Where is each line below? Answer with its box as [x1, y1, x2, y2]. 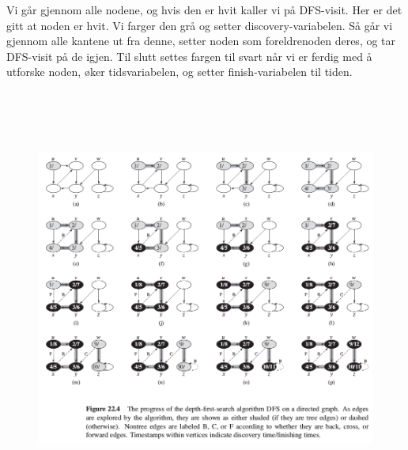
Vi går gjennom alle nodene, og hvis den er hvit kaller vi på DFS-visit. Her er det [6, 2, 402, 17]
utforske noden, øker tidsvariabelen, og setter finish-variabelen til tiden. [6, 63, 353, 80]
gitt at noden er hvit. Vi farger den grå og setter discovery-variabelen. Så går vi [6, 17, 393, 33]
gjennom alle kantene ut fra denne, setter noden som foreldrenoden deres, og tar [6, 32, 396, 49]
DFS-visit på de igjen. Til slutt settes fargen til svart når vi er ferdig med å [6, 47, 372, 64]
